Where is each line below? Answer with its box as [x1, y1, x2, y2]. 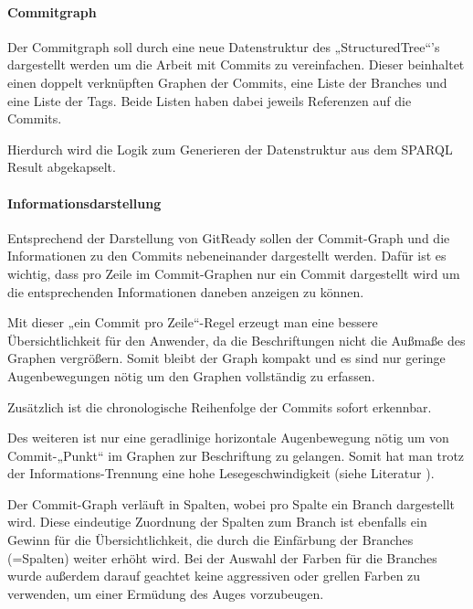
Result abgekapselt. [7, 157, 116, 176]
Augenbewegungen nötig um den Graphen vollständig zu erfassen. [7, 366, 375, 385]
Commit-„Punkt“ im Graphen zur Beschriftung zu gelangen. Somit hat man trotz [7, 445, 465, 465]
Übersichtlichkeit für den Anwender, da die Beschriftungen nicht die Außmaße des [7, 330, 466, 349]
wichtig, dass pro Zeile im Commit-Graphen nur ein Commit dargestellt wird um [7, 263, 460, 283]
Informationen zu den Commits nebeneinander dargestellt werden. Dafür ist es [7, 246, 447, 265]
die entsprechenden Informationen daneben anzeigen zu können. [7, 282, 364, 301]
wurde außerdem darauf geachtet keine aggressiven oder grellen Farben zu [7, 566, 421, 585]
